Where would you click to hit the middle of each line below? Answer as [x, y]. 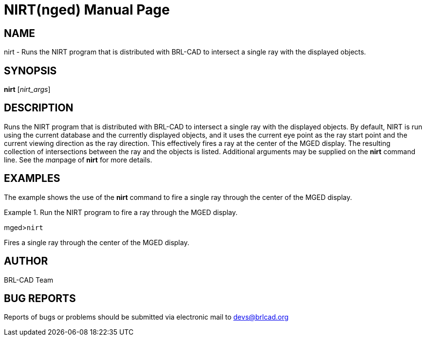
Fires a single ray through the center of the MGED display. [97, 242]
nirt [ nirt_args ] [27, 89]
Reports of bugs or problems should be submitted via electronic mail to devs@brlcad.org [146, 317]
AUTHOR [26, 261]
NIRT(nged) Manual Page [87, 10]
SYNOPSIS [30, 71]
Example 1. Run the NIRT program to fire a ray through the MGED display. [121, 212]
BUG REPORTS [40, 298]
